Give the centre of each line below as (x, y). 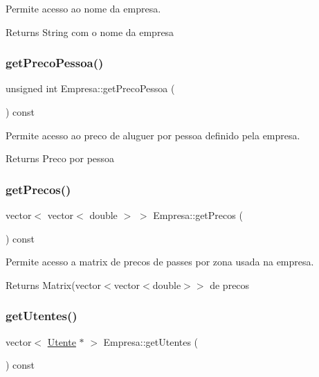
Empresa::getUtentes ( (151, 341)
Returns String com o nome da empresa (90, 32)
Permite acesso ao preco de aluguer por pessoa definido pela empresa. (153, 135)
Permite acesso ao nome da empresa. (83, 8)
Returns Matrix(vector (54, 284)
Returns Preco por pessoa (60, 158)
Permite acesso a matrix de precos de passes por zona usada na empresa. (160, 262)
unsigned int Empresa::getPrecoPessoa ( (90, 88)
